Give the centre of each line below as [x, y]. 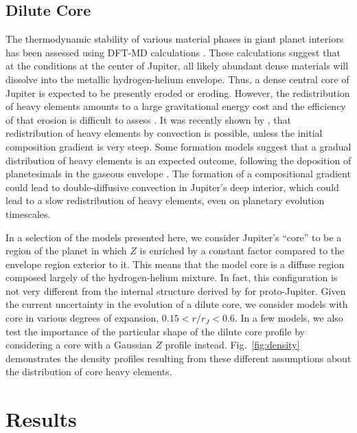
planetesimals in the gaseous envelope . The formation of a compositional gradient [178, 174]
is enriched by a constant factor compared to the [242, 251]
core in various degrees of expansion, [82, 318]
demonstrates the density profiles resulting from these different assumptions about [178, 358]
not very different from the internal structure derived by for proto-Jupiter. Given [176, 290]
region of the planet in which [66, 251]
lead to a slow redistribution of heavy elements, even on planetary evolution [165, 200]
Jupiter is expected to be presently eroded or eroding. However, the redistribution [178, 92]
